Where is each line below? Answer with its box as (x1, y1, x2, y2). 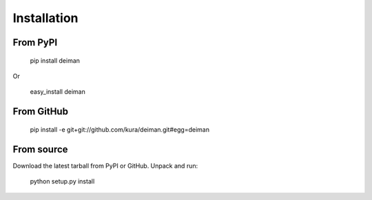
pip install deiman (30, 56, 81, 65)
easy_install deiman (30, 88, 85, 96)
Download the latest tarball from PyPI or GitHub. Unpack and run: (12, 161, 198, 170)
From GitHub (12, 106, 69, 117)
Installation (12, 10, 79, 26)
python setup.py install (30, 177, 95, 186)
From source (12, 143, 68, 155)
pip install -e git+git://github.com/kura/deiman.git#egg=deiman (30, 125, 210, 134)
